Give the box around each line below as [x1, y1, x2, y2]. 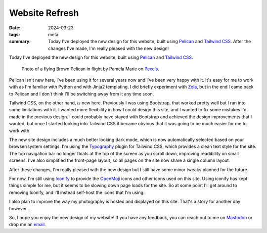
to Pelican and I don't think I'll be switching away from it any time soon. [9, 91, 154, 96]
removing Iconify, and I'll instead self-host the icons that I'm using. [9, 189, 145, 195]
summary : [9, 39, 31, 45]
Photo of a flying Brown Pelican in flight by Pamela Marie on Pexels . [21, 66, 159, 72]
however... [9, 205, 31, 211]
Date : [9, 25, 21, 31]
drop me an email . [9, 222, 46, 228]
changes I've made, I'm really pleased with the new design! [48, 45, 169, 51]
